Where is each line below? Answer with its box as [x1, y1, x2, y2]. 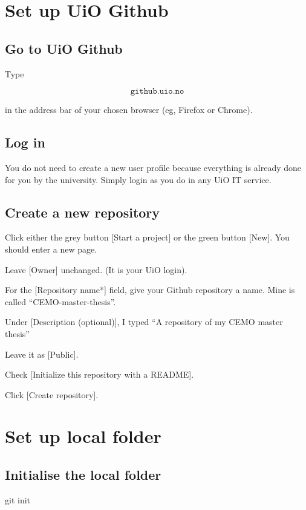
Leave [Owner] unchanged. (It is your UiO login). [5, 263, 187, 276]
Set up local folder [5, 424, 161, 448]
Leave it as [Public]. [5, 347, 79, 360]
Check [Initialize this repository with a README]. [5, 368, 194, 381]
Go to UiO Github [5, 39, 123, 57]
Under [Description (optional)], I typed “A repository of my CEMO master [5, 315, 283, 328]
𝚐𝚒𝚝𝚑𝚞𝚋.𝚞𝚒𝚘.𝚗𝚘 [130, 87, 184, 96]
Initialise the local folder [5, 465, 161, 484]
